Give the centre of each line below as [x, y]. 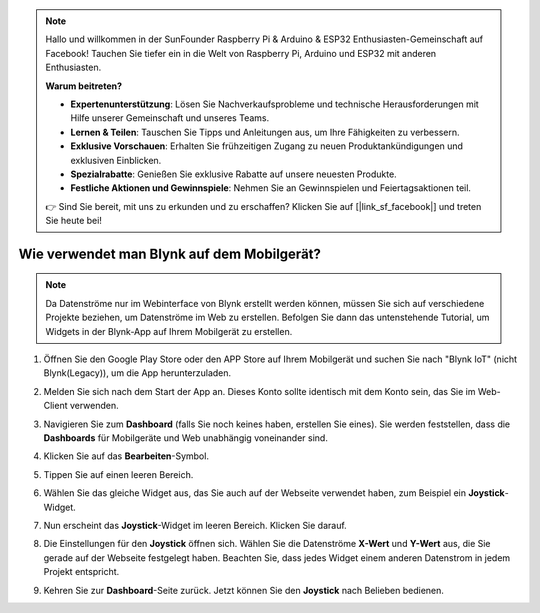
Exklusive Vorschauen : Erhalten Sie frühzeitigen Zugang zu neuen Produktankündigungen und [267, 146]
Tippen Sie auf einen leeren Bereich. [118, 474]
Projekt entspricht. [81, 572]
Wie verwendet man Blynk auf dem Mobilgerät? [170, 253]
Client [56, 406]
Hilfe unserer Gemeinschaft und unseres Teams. [170, 118]
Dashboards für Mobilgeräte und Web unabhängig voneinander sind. [186, 438]
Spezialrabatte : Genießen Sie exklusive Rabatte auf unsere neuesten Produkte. [233, 174]
